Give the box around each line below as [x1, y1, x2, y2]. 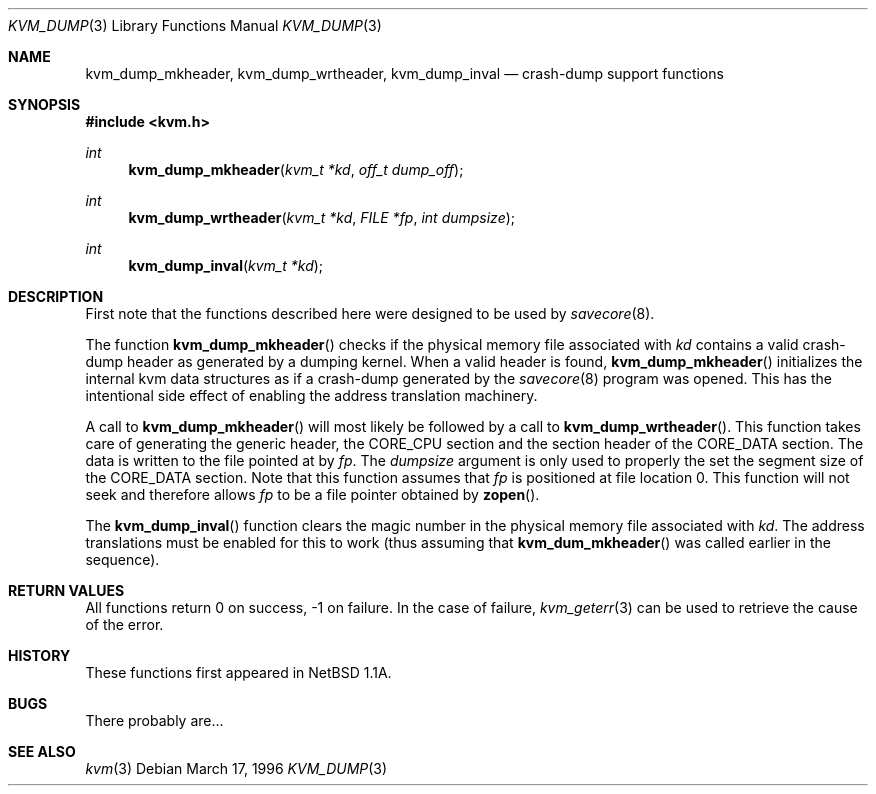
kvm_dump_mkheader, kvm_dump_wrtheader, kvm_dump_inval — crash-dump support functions [85, 65, 724, 82]
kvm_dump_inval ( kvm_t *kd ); [128, 257, 324, 274]
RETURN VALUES [8, 582, 125, 599]
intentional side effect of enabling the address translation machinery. [85, 387, 538, 404]
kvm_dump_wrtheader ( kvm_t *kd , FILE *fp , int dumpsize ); [128, 209, 516, 226]
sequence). [85, 551, 160, 568]
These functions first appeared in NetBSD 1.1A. [85, 664, 392, 681]
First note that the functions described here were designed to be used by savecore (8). [85, 305, 655, 322]
